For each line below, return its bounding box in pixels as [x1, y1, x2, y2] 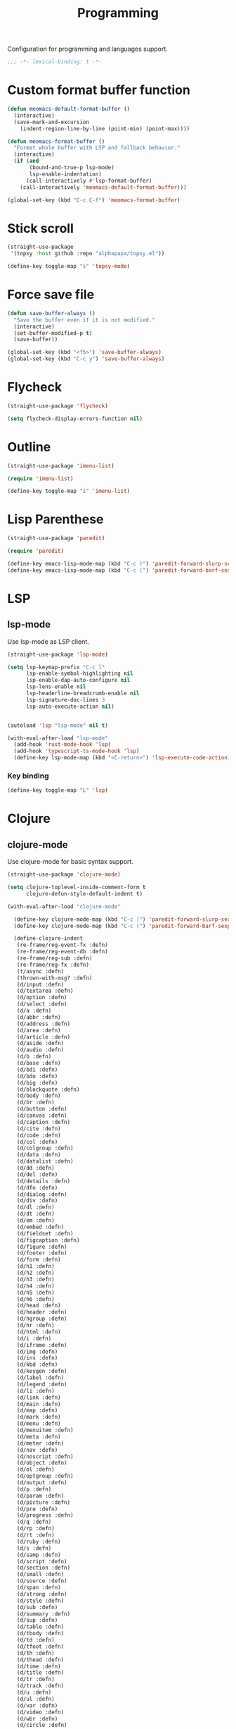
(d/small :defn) [16, 1571, 65, 1578]
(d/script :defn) [16, 1558, 68, 1565]
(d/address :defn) [16, 1020, 71, 1027]
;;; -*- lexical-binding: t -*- [7, 59, 102, 66]
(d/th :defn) [16, 1649, 55, 1656]
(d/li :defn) [16, 1387, 55, 1394]
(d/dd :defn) [16, 1165, 55, 1172]
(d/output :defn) [16, 1479, 68, 1486]
